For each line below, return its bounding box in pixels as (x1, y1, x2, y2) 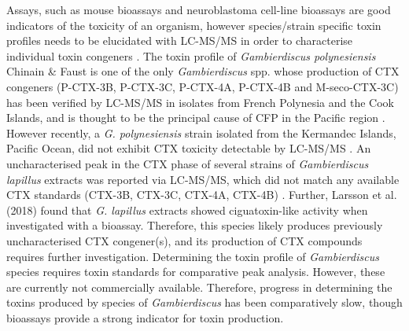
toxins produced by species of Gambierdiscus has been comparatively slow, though (6, 294, 403, 311)
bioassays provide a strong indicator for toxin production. (6, 309, 284, 325)
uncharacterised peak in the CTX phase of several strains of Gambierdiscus (6, 155, 369, 171)
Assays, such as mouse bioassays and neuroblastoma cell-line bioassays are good (6, 2, 391, 17)
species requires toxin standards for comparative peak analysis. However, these (6, 263, 385, 280)
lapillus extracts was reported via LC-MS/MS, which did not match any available (6, 171, 400, 187)
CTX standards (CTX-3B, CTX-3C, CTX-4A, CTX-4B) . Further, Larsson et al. (6, 186, 397, 203)
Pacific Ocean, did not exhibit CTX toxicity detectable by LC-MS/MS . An (6, 140, 371, 156)
